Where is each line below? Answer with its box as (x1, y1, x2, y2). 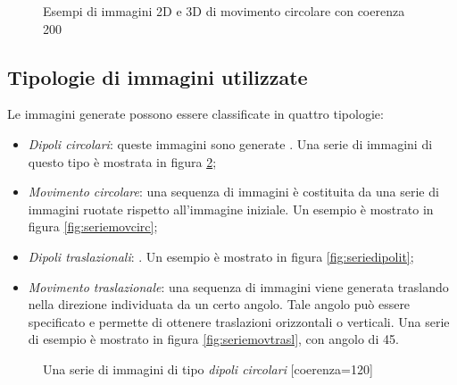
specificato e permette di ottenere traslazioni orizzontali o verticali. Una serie (28, 312, 450, 331)
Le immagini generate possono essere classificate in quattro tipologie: (7, 105, 384, 123)
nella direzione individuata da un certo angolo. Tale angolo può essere (28, 295, 411, 314)
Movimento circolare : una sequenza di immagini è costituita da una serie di (28, 182, 439, 201)
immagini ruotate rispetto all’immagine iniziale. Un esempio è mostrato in (28, 199, 434, 218)
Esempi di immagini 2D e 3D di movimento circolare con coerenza (43, 2, 405, 20)
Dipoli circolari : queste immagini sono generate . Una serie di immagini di (28, 134, 433, 153)
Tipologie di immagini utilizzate (7, 63, 308, 90)
